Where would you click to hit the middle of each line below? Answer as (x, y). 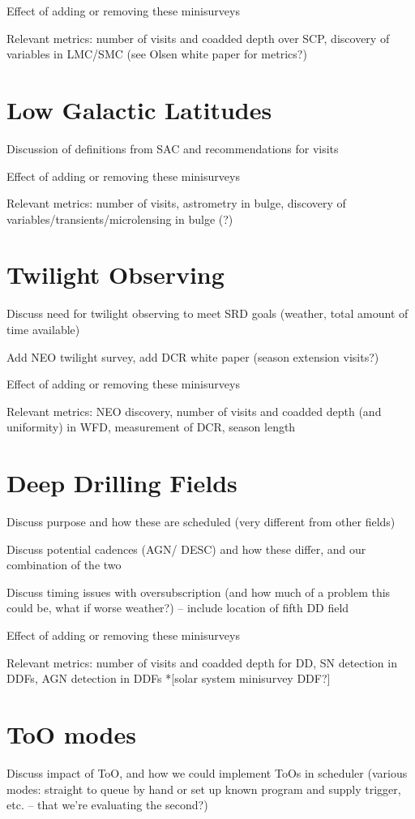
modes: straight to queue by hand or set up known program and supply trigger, (204, 789)
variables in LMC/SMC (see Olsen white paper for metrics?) (157, 54)
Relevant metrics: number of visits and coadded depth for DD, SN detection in (202, 662)
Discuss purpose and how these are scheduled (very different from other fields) (201, 522)
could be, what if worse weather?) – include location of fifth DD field (178, 608)
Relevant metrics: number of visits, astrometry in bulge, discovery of (176, 203)
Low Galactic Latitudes (139, 109)
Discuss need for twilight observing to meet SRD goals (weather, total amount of (207, 313)
